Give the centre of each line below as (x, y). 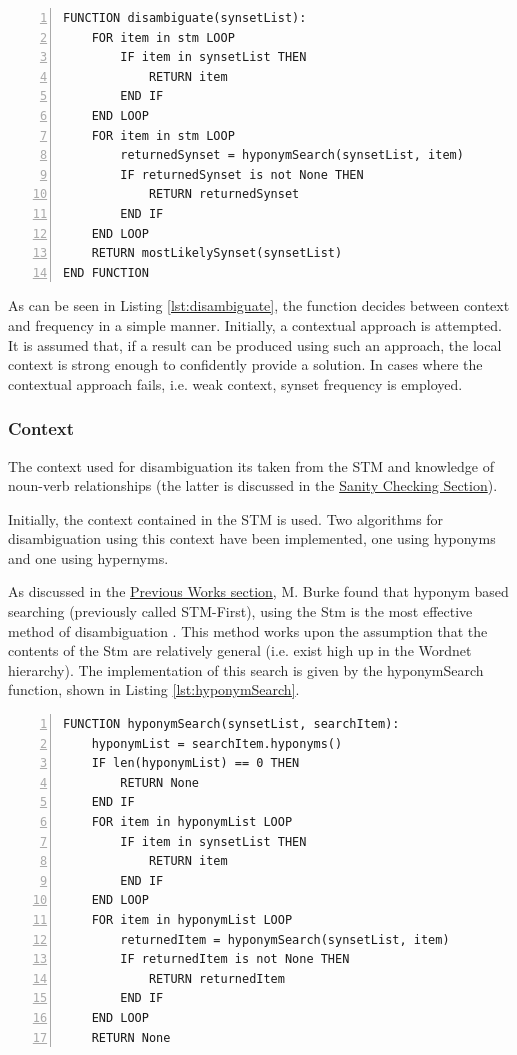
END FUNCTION (106, 272)
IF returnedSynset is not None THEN (242, 174)
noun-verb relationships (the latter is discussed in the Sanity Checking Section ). (253, 485)
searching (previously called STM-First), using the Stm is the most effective (240, 611)
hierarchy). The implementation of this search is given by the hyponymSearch (246, 669)
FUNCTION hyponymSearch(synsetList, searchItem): (231, 724)
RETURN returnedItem (216, 978)
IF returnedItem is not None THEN (235, 959)
